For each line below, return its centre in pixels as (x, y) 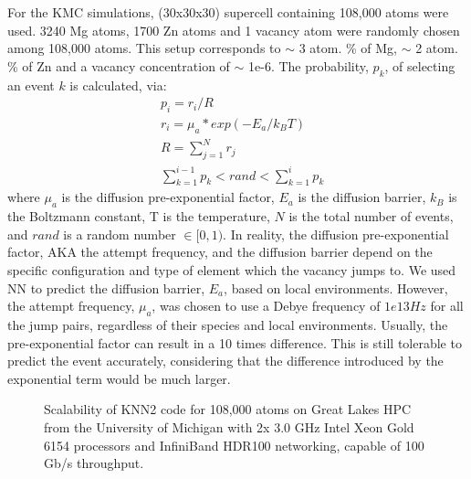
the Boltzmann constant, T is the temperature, (139, 216)
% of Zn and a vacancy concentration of (119, 65)
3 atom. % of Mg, (348, 48)
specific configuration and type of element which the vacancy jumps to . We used (232, 270)
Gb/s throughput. (94, 463)
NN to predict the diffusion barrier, (106, 287)
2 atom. (437, 48)
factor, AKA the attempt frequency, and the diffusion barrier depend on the (220, 252)
